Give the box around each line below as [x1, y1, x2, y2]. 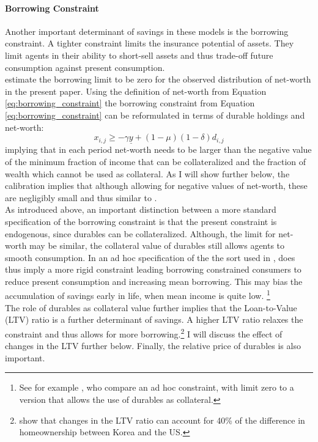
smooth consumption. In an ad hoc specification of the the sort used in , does [5, 251, 295, 263]
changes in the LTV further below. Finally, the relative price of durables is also [5, 339, 301, 352]
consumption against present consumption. [5, 61, 165, 73]
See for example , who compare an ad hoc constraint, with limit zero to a [19, 381, 294, 394]
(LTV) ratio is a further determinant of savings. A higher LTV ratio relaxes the [5, 313, 303, 326]
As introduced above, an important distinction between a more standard [5, 203, 276, 216]
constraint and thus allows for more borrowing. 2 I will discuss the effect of [5, 325, 283, 340]
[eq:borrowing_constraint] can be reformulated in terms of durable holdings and [5, 108, 305, 121]
